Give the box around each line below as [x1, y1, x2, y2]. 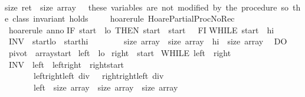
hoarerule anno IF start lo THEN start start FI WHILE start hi [8, 23, 274, 36]
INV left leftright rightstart [8, 58, 124, 70]
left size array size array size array [33, 81, 178, 93]
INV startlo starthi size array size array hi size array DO [8, 35, 287, 47]
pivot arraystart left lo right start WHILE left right [8, 46, 231, 58]
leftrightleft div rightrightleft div [33, 70, 164, 82]
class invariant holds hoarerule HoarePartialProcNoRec [12, 12, 235, 25]
